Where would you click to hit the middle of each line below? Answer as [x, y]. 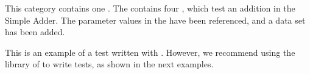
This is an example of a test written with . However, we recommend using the [150, 52]
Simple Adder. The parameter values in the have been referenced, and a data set [155, 20]
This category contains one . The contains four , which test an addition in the [150, 8]
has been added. [35, 32]
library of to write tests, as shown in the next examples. [109, 64]
